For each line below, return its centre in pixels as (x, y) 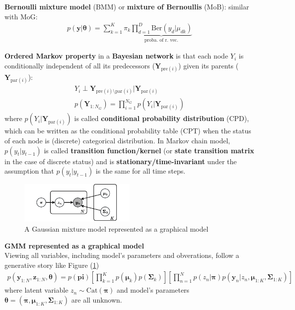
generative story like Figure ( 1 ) (52, 265)
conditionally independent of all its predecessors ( (80, 65)
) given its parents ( (209, 65)
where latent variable (37, 290)
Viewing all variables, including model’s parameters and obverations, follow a (122, 255)
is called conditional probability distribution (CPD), (162, 118)
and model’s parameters (153, 290)
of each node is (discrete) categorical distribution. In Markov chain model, (117, 140)
